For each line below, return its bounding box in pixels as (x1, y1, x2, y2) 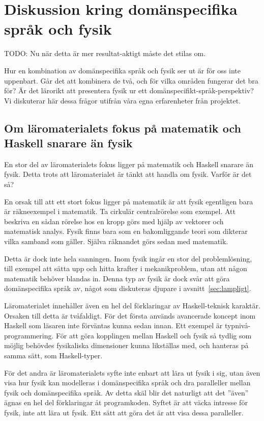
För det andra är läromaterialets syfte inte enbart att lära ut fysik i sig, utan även (4, 367, 260, 378)
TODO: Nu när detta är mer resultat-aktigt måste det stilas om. (4, 48, 206, 59)
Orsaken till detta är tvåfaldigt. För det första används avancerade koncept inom (4, 310, 256, 321)
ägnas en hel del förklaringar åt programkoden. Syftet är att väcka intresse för (4, 397, 248, 408)
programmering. (4, 330, 54, 340)
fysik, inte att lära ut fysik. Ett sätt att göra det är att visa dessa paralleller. (4, 407, 244, 417)
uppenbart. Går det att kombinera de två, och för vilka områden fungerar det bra (4, 75, 258, 86)
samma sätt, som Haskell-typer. (4, 350, 103, 360)
